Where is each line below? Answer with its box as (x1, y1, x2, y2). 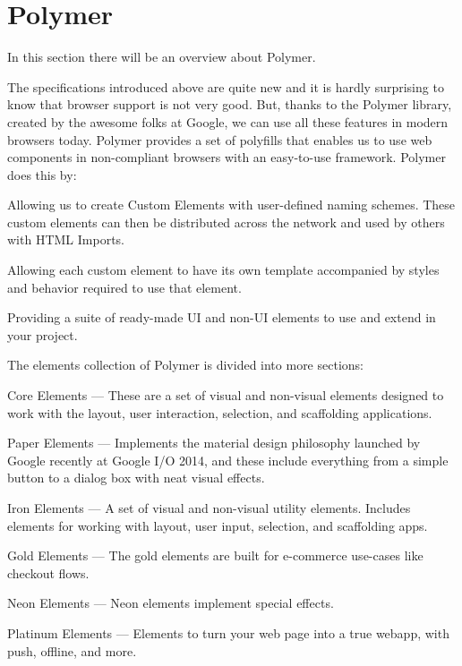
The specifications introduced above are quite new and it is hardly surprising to (7, 77, 444, 96)
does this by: (7, 165, 77, 184)
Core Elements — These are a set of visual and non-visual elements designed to (7, 386, 444, 405)
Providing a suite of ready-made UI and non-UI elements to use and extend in (7, 308, 436, 327)
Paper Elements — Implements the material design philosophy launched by (7, 433, 421, 452)
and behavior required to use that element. (7, 277, 242, 296)
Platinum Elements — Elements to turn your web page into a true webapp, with (7, 623, 449, 642)
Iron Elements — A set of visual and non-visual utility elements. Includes (7, 499, 411, 517)
